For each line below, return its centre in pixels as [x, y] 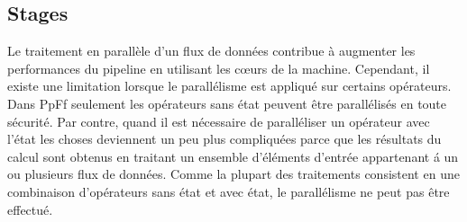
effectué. [30, 209]
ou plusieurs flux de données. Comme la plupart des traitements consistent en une [233, 174]
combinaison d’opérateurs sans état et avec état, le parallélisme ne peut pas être [229, 191]
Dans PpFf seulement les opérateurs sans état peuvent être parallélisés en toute [227, 103]
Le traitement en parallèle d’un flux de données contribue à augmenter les [211, 51]
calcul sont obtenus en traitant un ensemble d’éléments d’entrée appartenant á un [233, 156]
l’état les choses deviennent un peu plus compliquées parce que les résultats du [224, 139]
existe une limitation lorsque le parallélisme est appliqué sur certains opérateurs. [229, 86]
